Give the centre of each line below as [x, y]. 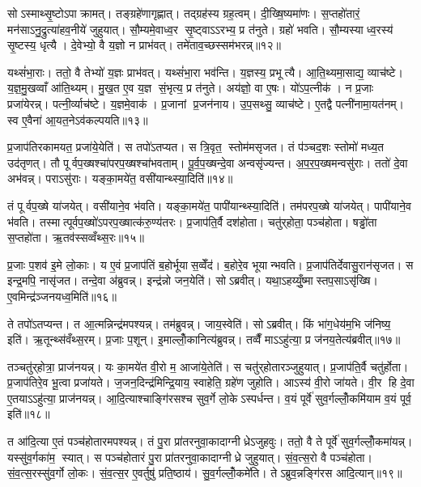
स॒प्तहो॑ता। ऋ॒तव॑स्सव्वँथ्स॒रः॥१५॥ [76, 237]
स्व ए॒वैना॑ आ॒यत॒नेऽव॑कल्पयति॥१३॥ [78, 119]
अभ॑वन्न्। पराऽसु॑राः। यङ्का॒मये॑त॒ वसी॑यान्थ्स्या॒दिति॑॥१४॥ [120, 178]
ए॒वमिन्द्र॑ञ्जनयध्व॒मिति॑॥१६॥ [62, 296]
